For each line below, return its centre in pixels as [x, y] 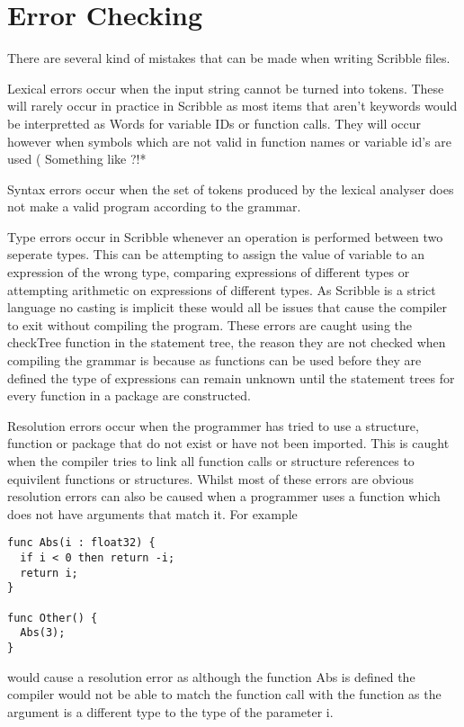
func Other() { [53, 618]
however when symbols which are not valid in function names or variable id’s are [229, 141]
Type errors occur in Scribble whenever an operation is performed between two [225, 236]
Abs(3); [43, 633]
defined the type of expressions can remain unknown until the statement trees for [231, 377]
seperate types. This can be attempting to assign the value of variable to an [216, 254]
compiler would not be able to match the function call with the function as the [224, 694]
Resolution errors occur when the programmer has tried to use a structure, [213, 425]
